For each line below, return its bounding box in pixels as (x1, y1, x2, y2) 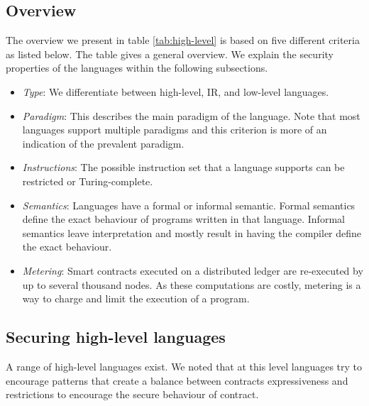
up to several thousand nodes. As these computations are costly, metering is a (22, 277, 361, 292)
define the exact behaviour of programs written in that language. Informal (22, 212, 345, 226)
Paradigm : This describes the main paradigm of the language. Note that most (22, 108, 360, 123)
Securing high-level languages (6, 326, 226, 348)
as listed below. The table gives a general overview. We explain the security (6, 46, 334, 61)
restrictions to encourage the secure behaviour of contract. (6, 387, 259, 402)
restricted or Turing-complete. (22, 173, 153, 188)
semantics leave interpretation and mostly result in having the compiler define (22, 225, 362, 240)
